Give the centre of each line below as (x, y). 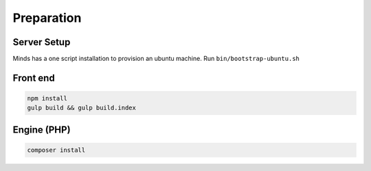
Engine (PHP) (42, 130)
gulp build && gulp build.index (82, 108)
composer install (56, 150)
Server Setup (42, 42)
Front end (34, 78)
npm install (47, 98)
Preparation (47, 18)
